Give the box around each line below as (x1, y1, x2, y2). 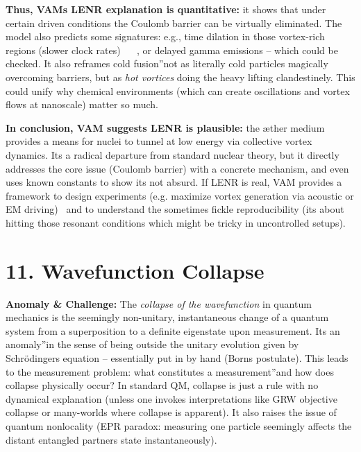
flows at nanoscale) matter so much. (6, 97, 158, 112)
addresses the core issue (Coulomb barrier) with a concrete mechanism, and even (6, 161, 349, 175)
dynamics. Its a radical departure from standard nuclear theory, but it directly (6, 147, 339, 162)
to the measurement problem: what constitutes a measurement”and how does (6, 364, 334, 379)
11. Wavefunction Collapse (6, 256, 265, 284)
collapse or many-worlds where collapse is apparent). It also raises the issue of (6, 405, 337, 419)
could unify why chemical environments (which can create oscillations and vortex (6, 83, 350, 98)
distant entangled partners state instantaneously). (6, 432, 217, 446)
